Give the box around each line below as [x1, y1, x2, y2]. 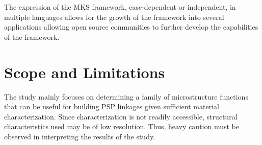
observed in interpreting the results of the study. [4, 131, 155, 141]
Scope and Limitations [4, 61, 165, 82]
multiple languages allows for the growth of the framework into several [4, 11, 224, 22]
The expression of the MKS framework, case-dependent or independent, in [4, 2, 236, 12]
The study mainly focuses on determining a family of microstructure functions [4, 91, 248, 102]
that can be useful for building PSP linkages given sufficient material [4, 101, 219, 112]
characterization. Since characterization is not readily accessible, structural [4, 111, 238, 122]
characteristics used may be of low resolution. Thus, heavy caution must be [4, 121, 239, 132]
